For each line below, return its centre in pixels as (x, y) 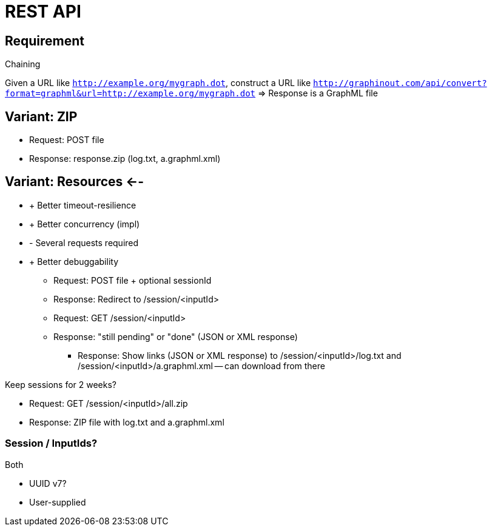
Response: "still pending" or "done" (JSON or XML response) (176, 336)
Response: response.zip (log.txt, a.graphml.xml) (125, 159)
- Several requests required (84, 242)
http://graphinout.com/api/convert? (400, 83)
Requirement (45, 41)
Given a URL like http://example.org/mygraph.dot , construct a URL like (158, 83)
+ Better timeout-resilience (83, 205)
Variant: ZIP (41, 116)
